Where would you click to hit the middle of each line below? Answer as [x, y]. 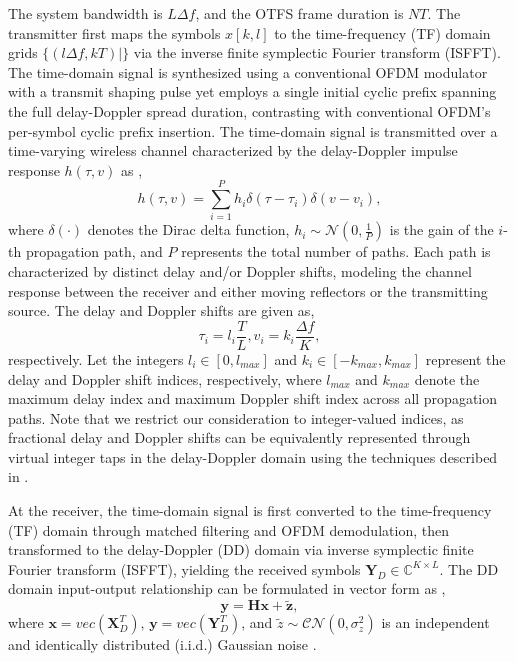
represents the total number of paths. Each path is [336, 251]
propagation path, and [94, 251]
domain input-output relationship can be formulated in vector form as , [227, 588]
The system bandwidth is [85, 13]
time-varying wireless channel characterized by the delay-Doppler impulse [233, 150]
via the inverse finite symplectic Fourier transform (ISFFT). [317, 52]
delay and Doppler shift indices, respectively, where [165, 378]
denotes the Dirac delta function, [188, 229]
